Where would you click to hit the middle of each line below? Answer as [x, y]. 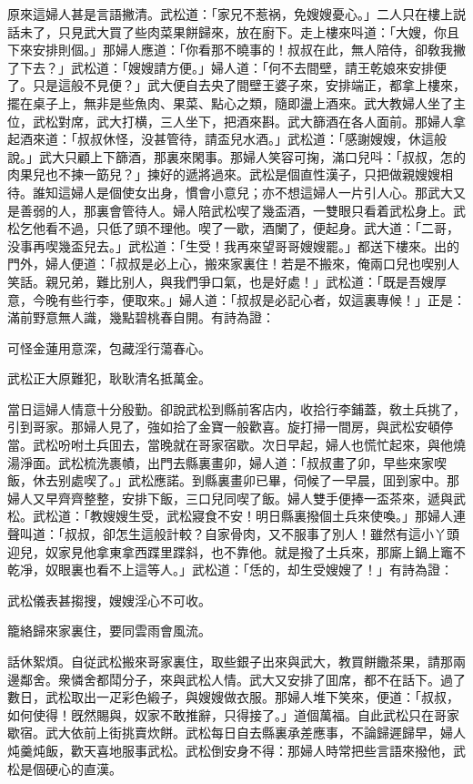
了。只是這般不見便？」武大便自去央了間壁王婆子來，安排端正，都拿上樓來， [236, 85]
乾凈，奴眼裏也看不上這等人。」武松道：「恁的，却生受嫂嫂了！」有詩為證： [230, 570]
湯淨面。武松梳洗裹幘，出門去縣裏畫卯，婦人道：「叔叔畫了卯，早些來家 [221, 462]
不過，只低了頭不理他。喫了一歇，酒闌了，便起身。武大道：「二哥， [258, 228]
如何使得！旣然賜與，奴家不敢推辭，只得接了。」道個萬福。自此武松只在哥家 [233, 714]
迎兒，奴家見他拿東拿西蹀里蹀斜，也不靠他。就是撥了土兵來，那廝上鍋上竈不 [236, 551]
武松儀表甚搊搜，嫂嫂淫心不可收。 [109, 600]
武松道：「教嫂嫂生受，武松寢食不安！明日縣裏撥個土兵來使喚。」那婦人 [242, 516]
